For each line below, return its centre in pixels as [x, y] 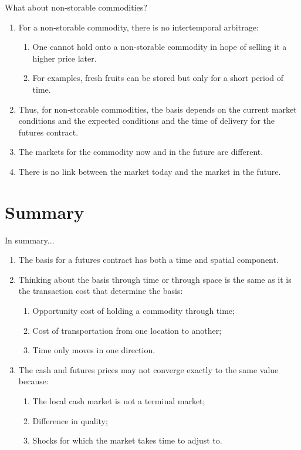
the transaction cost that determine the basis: [101, 291]
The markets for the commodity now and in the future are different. [141, 152]
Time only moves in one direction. [94, 350]
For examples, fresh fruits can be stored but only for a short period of [158, 78]
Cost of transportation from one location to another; [127, 330]
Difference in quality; [70, 420]
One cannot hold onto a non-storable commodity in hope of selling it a [160, 47]
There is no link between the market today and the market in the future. [150, 171]
